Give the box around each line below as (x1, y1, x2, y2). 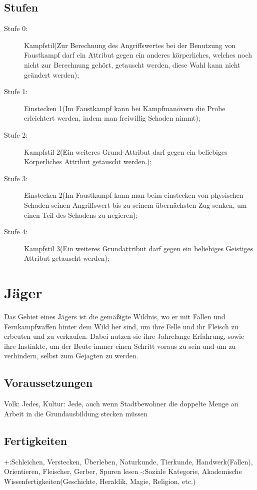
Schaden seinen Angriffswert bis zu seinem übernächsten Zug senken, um (24, 199, 247, 210)
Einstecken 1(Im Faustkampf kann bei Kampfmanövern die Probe (24, 103, 225, 113)
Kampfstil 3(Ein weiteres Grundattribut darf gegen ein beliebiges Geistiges (24, 243, 253, 253)
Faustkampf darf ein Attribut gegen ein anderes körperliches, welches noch (24, 50, 252, 60)
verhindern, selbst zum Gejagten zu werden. (4, 350, 138, 361)
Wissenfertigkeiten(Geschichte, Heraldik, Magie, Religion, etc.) (4, 475, 196, 486)
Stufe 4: (4, 226, 28, 237)
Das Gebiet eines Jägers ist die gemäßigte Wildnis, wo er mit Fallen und (4, 311, 225, 322)
